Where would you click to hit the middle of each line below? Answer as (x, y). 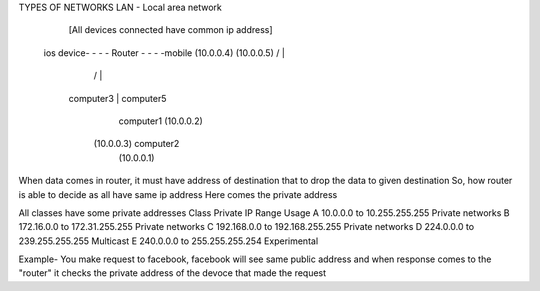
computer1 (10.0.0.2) (161, 121)
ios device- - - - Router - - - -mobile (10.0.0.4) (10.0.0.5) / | (164, 52)
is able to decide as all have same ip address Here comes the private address (178, 194)
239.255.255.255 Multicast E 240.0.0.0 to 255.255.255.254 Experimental (168, 241)
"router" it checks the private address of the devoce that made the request (172, 273)
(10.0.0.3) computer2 (136, 144)
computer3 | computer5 (117, 98)
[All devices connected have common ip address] (171, 30)
